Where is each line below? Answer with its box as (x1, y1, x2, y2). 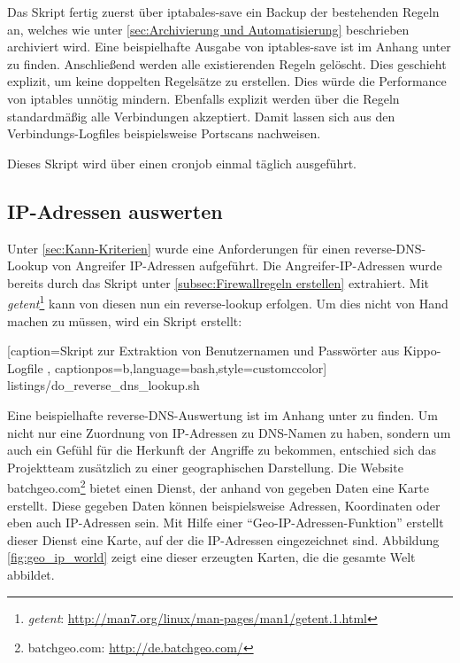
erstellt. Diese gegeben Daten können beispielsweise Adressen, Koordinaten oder (7, 495, 441, 514)
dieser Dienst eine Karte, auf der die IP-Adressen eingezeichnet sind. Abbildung (7, 530, 440, 549)
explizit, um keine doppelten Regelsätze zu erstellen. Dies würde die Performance (7, 72, 447, 90)
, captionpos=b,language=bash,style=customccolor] (47, 358, 327, 377)
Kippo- (402, 341, 441, 360)
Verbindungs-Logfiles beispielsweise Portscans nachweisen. (7, 124, 321, 143)
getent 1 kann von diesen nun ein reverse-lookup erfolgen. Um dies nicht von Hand (7, 292, 448, 312)
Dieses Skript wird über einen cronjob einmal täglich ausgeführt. (7, 153, 356, 172)
